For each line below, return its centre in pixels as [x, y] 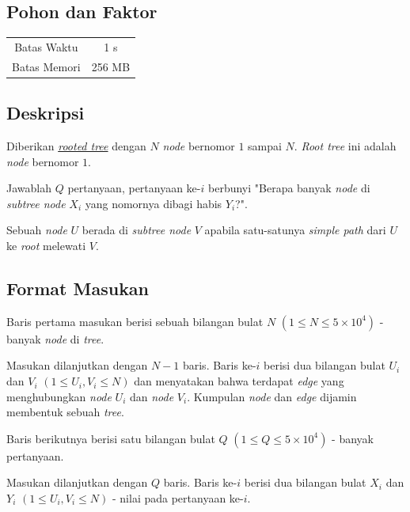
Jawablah [29, 188]
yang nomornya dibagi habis [154, 203]
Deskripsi [46, 113]
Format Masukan [78, 288]
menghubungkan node [59, 396]
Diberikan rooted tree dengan [76, 146]
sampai [265, 146]
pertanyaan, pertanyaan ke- [134, 188]
